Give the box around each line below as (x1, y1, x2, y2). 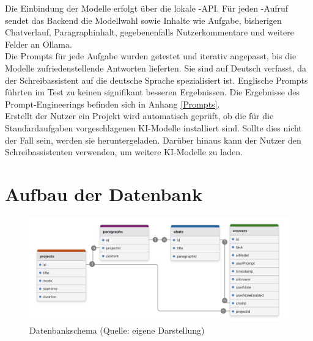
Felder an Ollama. (5, 37, 72, 50)
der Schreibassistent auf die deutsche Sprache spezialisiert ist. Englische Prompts (5, 73, 308, 86)
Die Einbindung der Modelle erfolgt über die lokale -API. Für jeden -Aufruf (5, 2, 289, 14)
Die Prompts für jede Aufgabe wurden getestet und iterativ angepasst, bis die (5, 50, 296, 62)
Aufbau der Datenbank (5, 181, 203, 206)
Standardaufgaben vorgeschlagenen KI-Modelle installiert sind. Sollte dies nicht (5, 121, 302, 134)
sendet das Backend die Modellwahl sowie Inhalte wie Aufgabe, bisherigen (5, 13, 282, 26)
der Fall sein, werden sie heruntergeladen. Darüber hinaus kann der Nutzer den (5, 133, 301, 146)
